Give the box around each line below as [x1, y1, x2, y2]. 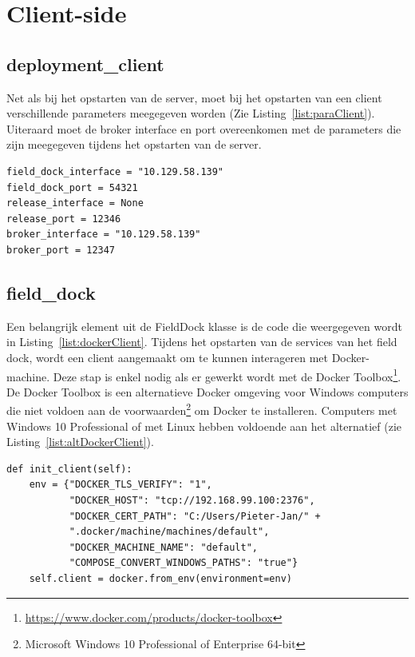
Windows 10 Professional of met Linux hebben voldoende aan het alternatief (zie [6, 417, 401, 434]
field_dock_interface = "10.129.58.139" [6, 165, 224, 177]
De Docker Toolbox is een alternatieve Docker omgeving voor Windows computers [6, 383, 409, 400]
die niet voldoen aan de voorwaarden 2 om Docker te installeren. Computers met [6, 400, 397, 418]
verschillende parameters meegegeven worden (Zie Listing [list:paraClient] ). [6, 105, 375, 121]
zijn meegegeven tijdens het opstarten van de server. [6, 136, 262, 153]
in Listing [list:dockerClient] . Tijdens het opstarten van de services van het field [6, 333, 397, 350]
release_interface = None [6, 197, 144, 209]
